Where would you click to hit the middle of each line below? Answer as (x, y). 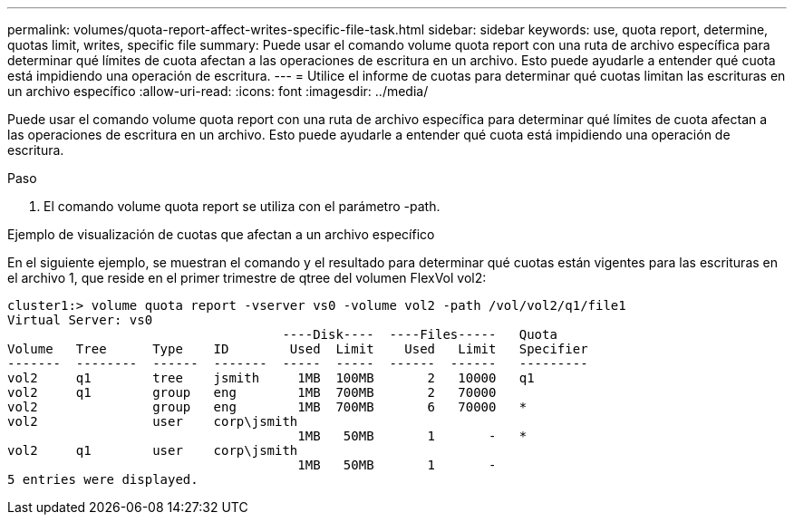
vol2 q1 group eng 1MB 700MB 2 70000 (252, 392)
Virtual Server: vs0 (80, 320)
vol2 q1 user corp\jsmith (153, 450)
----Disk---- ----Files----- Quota (420, 334)
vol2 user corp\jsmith (153, 421)
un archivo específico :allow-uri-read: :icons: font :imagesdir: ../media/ (218, 91)
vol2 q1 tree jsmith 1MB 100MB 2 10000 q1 (271, 378)
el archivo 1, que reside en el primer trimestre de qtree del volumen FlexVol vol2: (247, 278)
